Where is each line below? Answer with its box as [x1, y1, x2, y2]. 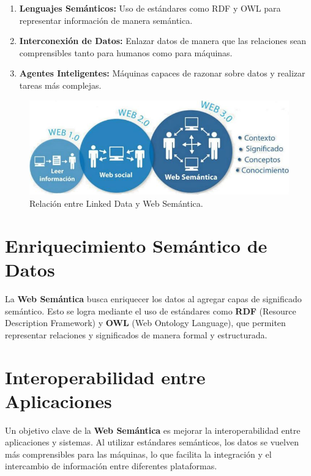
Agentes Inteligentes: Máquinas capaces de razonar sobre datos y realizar [19, 67, 305, 80]
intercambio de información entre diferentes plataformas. [5, 459, 217, 472]
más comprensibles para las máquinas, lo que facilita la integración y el [5, 447, 272, 460]
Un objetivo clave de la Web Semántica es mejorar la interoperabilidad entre [5, 423, 301, 436]
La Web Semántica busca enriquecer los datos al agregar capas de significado [5, 292, 302, 305]
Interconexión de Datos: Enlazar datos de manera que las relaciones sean [19, 34, 307, 47]
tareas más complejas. [19, 78, 102, 91]
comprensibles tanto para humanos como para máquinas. [19, 46, 233, 59]
